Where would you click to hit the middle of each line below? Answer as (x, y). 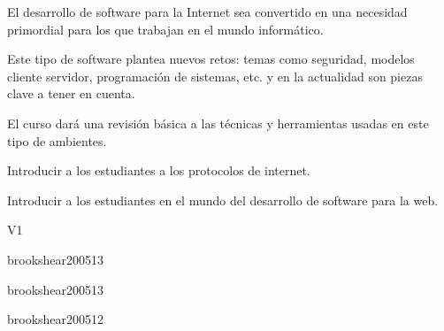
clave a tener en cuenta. (71, 93)
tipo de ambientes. (57, 140)
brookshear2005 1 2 (56, 319)
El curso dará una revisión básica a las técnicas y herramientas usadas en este (218, 123)
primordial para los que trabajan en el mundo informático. (165, 29)
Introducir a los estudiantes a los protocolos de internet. (159, 170)
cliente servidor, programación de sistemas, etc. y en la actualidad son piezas (215, 76)
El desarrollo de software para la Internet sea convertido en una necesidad (207, 12)
